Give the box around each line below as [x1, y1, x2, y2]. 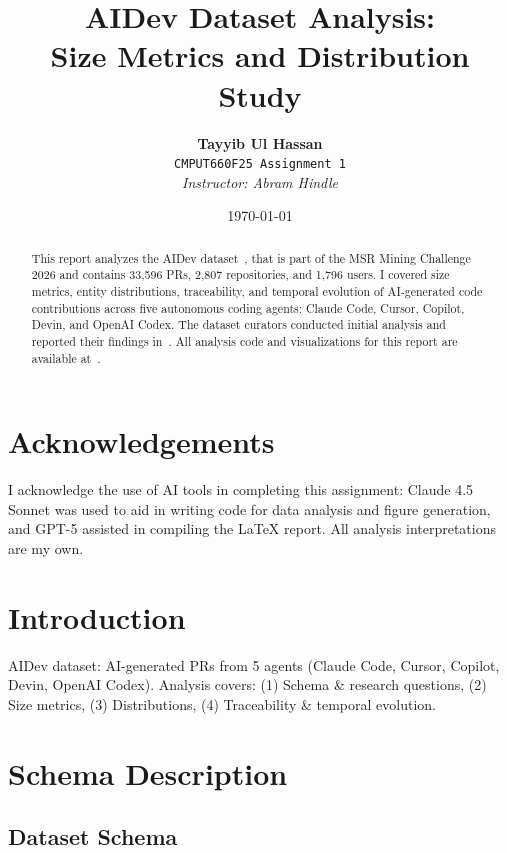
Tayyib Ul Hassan [197, 132, 323, 153]
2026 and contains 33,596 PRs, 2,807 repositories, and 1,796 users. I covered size [31, 266, 450, 283]
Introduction [8, 596, 186, 637]
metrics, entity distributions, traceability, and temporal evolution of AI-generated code [31, 283, 483, 300]
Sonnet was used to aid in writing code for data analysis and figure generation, [8, 498, 491, 519]
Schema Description [8, 752, 288, 793]
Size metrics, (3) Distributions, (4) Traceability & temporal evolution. [8, 693, 436, 714]
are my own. [8, 538, 84, 559]
